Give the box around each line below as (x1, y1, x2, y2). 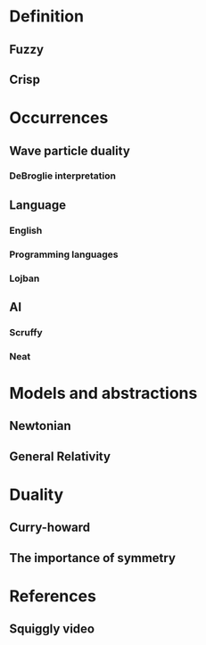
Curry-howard (9, 520, 91, 535)
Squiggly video (9, 622, 95, 637)
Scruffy (9, 326, 43, 338)
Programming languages (9, 248, 119, 260)
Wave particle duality (9, 143, 131, 158)
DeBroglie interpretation (9, 170, 117, 182)
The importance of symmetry (9, 550, 177, 566)
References (9, 586, 96, 606)
